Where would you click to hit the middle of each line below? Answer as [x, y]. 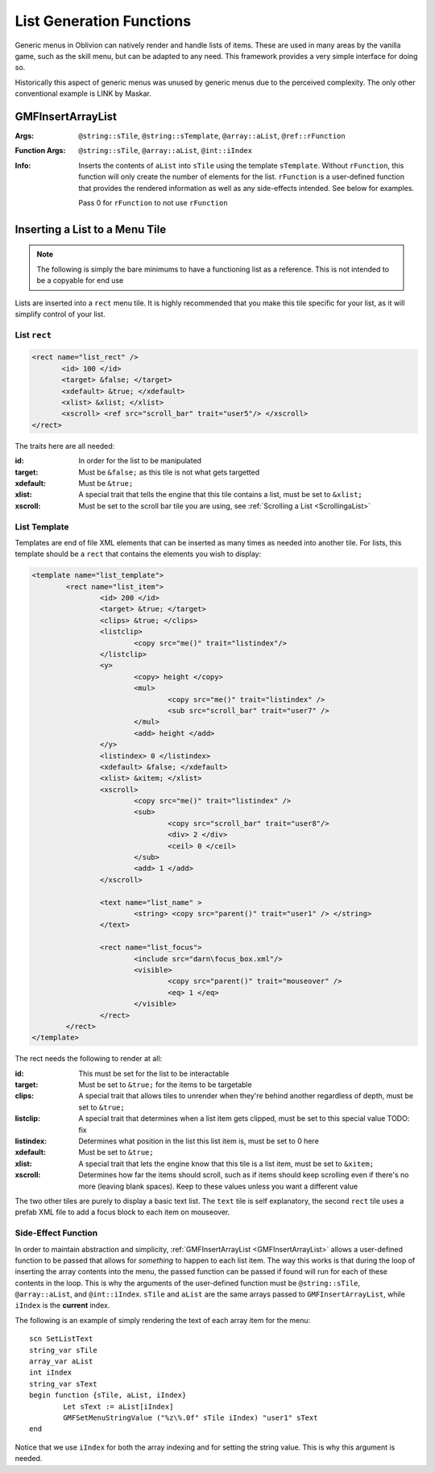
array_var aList [61, 1361]
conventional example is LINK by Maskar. [83, 93]
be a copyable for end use [80, 280]
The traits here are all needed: [65, 446]
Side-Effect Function [56, 1233]
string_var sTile [63, 1350]
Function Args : [40, 151]
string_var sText [63, 1384]
